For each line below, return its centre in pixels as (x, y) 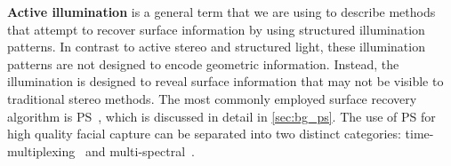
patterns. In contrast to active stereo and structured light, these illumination (216, 47)
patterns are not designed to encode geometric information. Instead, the (203, 63)
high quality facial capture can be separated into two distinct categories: (204, 134)
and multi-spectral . (140, 150)
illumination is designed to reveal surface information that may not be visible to (225, 81)
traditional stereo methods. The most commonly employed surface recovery (212, 98)
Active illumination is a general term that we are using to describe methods (221, 12)
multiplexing (41, 150)
